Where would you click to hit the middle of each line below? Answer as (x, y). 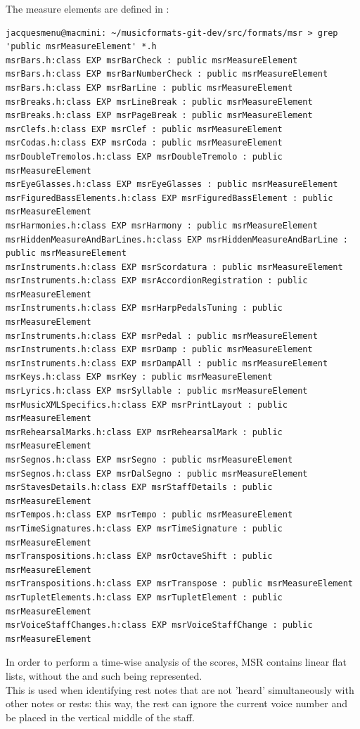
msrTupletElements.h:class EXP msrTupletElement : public (144, 597)
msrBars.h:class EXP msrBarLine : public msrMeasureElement (149, 88)
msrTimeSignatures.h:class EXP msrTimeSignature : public (144, 528)
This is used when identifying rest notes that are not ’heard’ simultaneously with (180, 689)
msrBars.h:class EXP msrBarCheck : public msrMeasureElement (152, 60)
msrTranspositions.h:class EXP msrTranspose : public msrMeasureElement (179, 584)
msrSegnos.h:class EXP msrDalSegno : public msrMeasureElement (157, 473)
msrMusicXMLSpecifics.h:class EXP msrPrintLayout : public (147, 405)
